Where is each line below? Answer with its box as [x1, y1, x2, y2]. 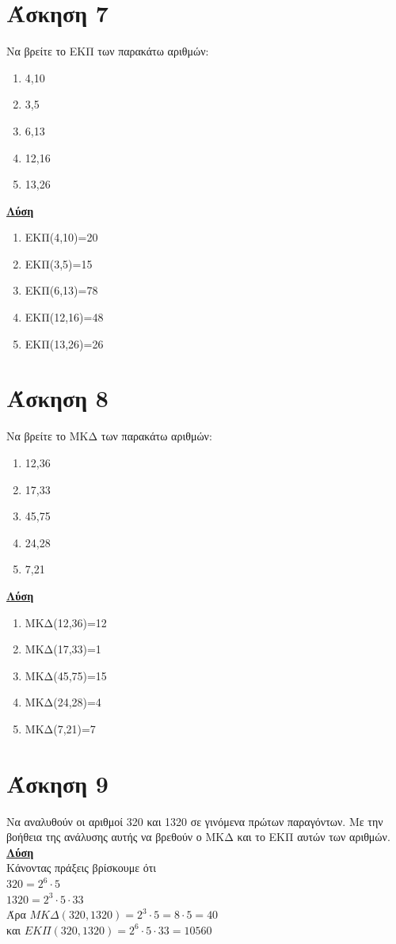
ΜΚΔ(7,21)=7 [25, 720, 96, 737]
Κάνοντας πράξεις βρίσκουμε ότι [6, 859, 157, 876]
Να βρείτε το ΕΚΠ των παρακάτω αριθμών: [6, 43, 209, 59]
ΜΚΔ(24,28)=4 [25, 694, 101, 710]
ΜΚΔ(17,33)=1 [25, 641, 101, 657]
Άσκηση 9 [6, 767, 109, 799]
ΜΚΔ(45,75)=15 [25, 667, 107, 683]
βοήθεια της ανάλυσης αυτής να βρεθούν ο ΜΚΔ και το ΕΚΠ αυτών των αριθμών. [6, 828, 390, 845]
